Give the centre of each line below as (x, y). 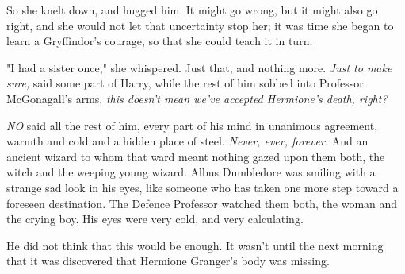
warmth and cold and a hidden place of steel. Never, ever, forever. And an (187, 141)
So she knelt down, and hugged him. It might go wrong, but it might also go (192, 10)
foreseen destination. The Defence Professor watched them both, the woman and (202, 203)
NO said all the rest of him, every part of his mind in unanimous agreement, (192, 125)
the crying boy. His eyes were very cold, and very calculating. (155, 219)
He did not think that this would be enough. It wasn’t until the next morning (195, 245)
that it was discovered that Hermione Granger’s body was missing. (168, 261)
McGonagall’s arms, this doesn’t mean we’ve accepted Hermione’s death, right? (197, 98)
